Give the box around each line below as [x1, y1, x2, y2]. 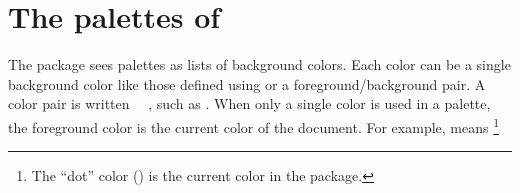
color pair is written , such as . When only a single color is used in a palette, [8, 93, 491, 114]
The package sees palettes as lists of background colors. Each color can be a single [8, 54, 511, 75]
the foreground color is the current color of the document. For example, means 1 [8, 113, 500, 137]
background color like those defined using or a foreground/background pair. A [8, 73, 486, 94]
